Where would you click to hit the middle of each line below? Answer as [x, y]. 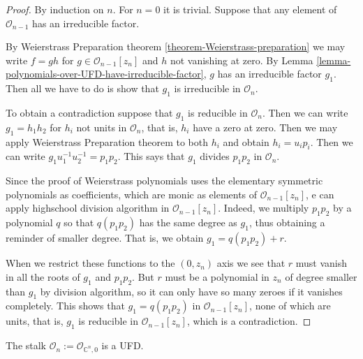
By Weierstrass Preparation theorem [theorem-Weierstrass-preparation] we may [176, 46]
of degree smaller [321, 276]
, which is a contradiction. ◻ [249, 321]
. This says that [151, 156]
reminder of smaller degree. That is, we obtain [105, 238]
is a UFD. [123, 345]
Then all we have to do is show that [82, 88]
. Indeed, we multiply [264, 208]
